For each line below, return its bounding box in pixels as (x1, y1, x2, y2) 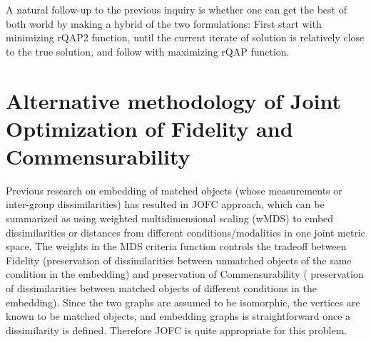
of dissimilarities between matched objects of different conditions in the (6, 281, 317, 296)
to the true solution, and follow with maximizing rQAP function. (6, 43, 290, 58)
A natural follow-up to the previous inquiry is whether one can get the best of (6, 2, 347, 16)
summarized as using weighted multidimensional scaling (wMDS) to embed (6, 211, 334, 226)
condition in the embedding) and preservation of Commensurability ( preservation (6, 266, 364, 281)
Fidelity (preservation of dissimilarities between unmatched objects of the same (6, 252, 352, 267)
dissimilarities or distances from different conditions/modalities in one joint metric (6, 224, 365, 239)
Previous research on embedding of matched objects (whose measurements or (6, 182, 342, 197)
